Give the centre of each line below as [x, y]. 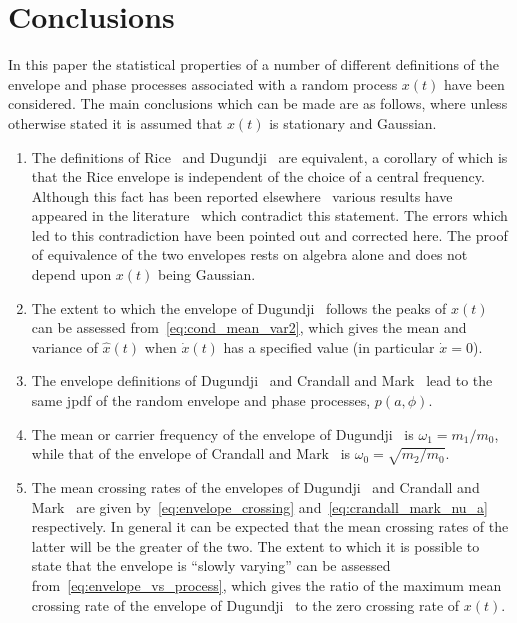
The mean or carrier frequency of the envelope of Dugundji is [222, 433]
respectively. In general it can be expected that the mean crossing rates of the [270, 526]
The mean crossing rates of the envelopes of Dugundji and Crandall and [255, 486]
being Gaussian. [207, 274]
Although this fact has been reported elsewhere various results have [242, 195]
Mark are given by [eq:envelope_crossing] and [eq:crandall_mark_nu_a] [259, 506]
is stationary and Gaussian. [353, 122]
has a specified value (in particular [329, 346]
